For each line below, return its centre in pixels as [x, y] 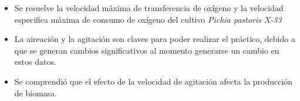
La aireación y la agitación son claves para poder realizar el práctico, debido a [155, 39]
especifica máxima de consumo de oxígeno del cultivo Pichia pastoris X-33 [148, 19]
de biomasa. [36, 93]
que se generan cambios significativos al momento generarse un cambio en [147, 50]
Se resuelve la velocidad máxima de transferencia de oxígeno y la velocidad [149, 8]
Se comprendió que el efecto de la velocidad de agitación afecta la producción [154, 81]
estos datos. [35, 62]
